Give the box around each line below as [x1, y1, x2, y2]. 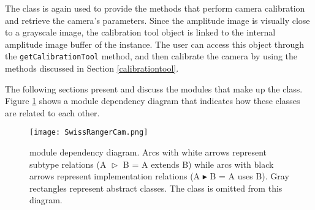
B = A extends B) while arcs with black [123, 157, 274, 170]
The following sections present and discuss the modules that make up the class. [5, 82, 303, 95]
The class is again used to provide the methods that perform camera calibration [5, 2, 305, 14]
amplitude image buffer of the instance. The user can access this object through [5, 37, 305, 50]
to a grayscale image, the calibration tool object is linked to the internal [5, 26, 276, 39]
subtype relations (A [29, 157, 107, 170]
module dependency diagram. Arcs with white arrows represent [29, 146, 267, 159]
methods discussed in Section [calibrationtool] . [5, 62, 179, 75]
